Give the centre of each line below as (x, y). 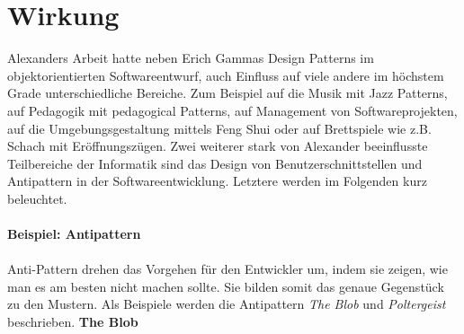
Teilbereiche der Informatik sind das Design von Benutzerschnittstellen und (215, 163)
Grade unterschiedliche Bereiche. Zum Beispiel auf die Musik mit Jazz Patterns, (228, 93)
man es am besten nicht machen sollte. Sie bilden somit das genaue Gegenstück (226, 286)
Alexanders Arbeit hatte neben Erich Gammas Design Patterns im (191, 58)
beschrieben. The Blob (73, 322)
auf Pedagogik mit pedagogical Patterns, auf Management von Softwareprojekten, (232, 110)
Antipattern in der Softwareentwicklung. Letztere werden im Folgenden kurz (217, 181)
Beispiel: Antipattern (74, 234)
